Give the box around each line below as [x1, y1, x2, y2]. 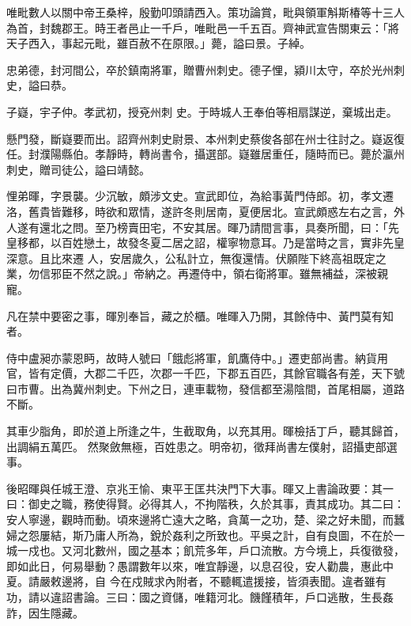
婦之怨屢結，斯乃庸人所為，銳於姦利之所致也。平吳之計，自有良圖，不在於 [6, 526, 394, 543]
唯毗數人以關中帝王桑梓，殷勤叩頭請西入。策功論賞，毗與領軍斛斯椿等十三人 [6, 4, 405, 20]
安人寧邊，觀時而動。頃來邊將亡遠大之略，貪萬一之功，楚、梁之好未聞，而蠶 [6, 511, 405, 528]
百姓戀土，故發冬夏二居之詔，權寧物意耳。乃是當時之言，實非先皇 [61, 234, 405, 251]
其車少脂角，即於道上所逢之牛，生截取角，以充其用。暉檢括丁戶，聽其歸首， [6, 423, 405, 439]
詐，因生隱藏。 [6, 604, 84, 620]
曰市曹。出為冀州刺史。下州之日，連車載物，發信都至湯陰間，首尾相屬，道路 [6, 380, 405, 396]
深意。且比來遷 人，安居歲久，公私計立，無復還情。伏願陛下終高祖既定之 [6, 249, 386, 266]
